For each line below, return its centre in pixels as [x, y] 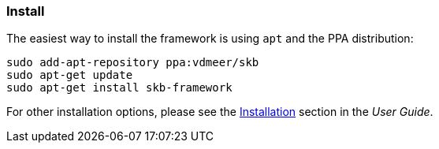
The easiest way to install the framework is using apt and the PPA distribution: [210, 39]
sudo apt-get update [70, 75]
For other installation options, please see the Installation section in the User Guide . [220, 112]
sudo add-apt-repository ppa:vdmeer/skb [133, 63]
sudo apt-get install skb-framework [119, 88]
